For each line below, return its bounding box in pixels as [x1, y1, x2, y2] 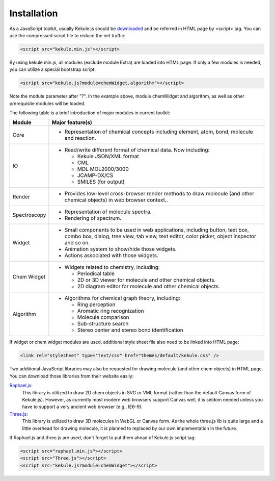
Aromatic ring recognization [77, 308, 144, 315]
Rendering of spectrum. [64, 215, 122, 222]
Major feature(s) [51, 119, 93, 126]
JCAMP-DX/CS [77, 172, 114, 179]
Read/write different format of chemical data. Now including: [64, 146, 210, 154]
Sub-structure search [77, 320, 129, 327]
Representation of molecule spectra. [64, 208, 152, 215]
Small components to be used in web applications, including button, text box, [64, 226, 249, 234]
